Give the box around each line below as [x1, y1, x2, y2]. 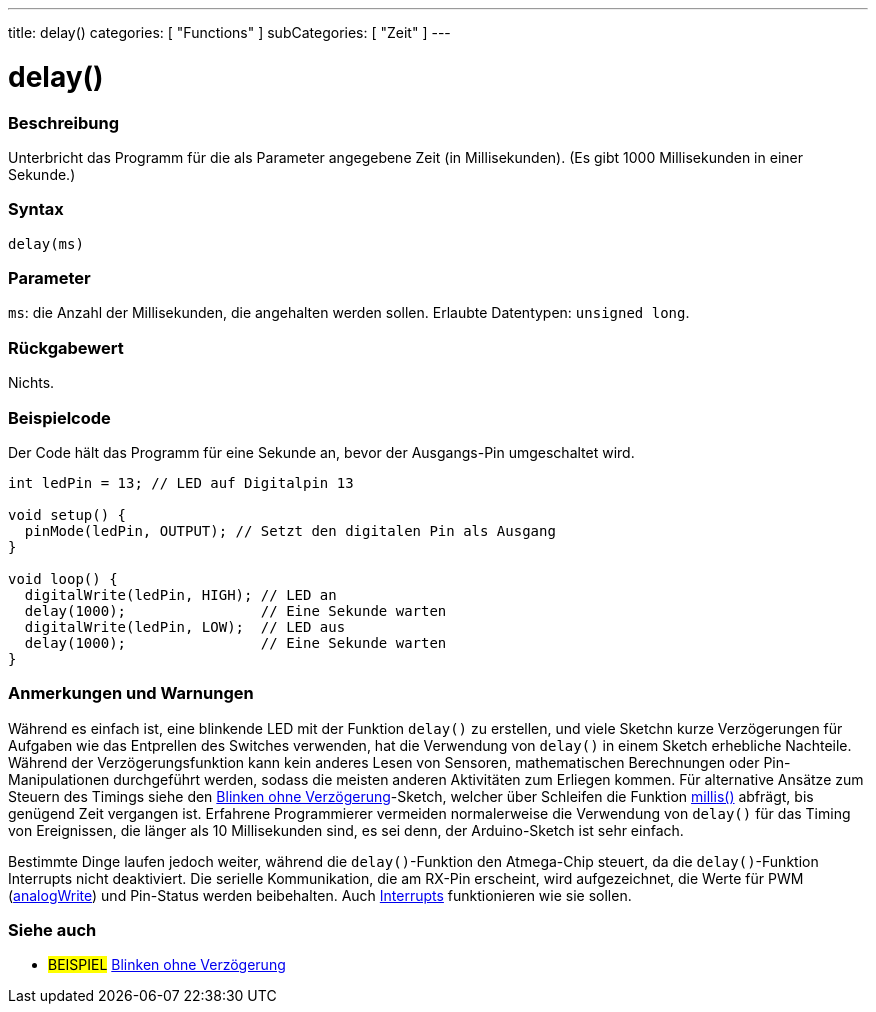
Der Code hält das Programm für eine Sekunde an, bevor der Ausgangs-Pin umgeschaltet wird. [8, 443, 635, 461]
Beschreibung [8, 112, 120, 133]
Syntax [8, 199, 64, 220]
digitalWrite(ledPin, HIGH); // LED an [24, 586, 337, 603]
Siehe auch [8, 920, 97, 940]
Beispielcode [8, 407, 111, 428]
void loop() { [8, 570, 118, 587]
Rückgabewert [8, 337, 124, 358]
